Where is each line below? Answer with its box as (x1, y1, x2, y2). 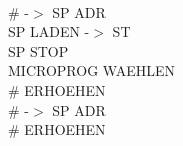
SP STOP (8, 40, 69, 61)
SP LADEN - (8, 21, 90, 42)
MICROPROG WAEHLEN (8, 60, 175, 81)
